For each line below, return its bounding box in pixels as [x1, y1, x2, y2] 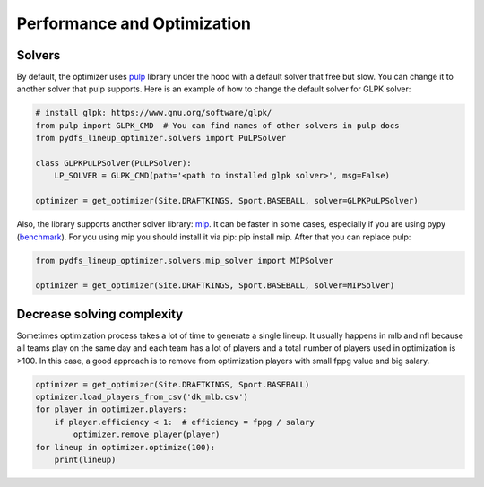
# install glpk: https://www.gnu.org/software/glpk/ [35, 108, 272, 118]
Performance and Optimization [16, 13, 251, 33]
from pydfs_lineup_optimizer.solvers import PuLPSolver [35, 133, 287, 143]
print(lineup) [54, 454, 117, 465]
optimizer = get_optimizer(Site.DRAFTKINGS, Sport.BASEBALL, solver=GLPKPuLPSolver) [35, 196, 419, 206]
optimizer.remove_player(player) [73, 430, 220, 439]
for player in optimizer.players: [35, 404, 187, 414]
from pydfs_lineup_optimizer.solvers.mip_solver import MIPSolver [35, 256, 333, 265]
